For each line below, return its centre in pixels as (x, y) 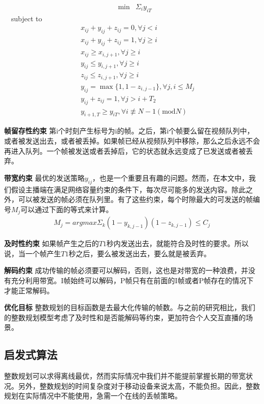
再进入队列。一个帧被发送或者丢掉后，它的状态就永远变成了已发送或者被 (125, 150)
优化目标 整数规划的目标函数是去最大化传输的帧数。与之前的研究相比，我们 (130, 307)
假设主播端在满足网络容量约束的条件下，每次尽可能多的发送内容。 (121, 189)
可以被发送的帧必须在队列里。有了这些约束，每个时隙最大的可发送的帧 (135, 199)
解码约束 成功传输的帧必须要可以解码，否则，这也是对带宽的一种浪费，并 (126, 270)
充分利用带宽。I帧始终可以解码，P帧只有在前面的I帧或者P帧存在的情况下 (132, 280)
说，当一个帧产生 (32, 253)
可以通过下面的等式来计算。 (67, 209)
